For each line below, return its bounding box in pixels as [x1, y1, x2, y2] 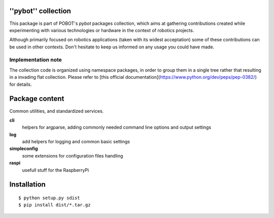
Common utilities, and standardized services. [9, 108, 104, 114]
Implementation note [9, 56, 62, 64]
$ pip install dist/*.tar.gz [18, 202, 91, 208]
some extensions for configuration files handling [22, 152, 123, 159]
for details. [9, 81, 32, 87]
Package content [9, 95, 64, 103]
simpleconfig [9, 145, 38, 152]
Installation [9, 180, 46, 189]
